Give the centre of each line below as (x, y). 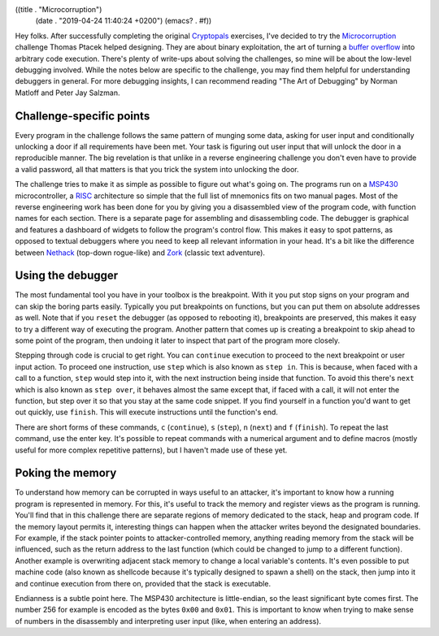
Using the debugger (67, 276)
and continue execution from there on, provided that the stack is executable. (143, 583)
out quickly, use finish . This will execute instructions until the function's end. (146, 412)
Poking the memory (66, 473)
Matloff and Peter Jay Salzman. (67, 93)
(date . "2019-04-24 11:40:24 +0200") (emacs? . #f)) (124, 21)
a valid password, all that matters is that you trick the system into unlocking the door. (157, 169)
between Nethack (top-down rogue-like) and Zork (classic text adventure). (140, 253)
